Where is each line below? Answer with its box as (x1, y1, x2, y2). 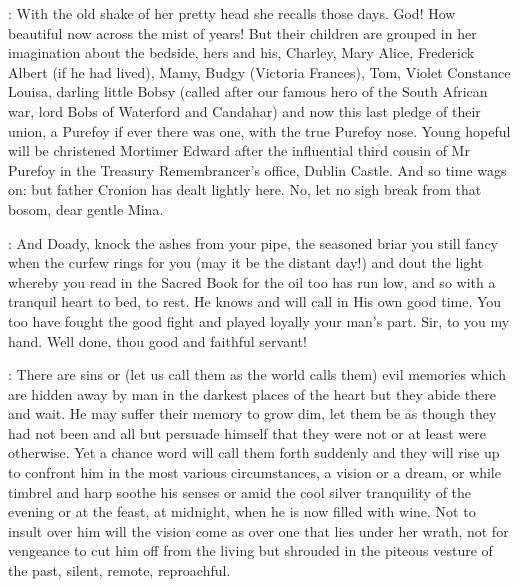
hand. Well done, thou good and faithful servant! (8, 330, 307, 351)
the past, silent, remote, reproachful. (8, 560, 231, 581)
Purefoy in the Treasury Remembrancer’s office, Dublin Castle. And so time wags (8, 159, 507, 180)
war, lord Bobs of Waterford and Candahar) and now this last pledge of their (8, 100, 481, 121)
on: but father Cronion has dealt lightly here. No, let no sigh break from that (8, 179, 482, 200)
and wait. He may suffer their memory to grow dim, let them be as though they (8, 403, 497, 424)
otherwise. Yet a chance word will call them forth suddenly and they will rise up (8, 442, 500, 463)
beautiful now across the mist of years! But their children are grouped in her (8, 22, 477, 43)
